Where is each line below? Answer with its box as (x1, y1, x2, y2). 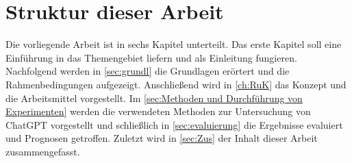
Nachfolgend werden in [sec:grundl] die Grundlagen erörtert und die (5, 64, 290, 78)
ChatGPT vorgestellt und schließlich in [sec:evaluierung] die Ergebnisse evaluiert (5, 117, 343, 131)
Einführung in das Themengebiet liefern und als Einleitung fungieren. (5, 50, 297, 64)
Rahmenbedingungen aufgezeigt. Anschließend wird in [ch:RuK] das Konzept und (5, 77, 347, 91)
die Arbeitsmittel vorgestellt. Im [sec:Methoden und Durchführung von (5, 90, 303, 105)
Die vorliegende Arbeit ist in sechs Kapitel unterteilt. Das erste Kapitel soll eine (5, 37, 342, 51)
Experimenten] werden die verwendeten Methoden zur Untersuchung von (5, 104, 311, 118)
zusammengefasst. (5, 144, 80, 158)
